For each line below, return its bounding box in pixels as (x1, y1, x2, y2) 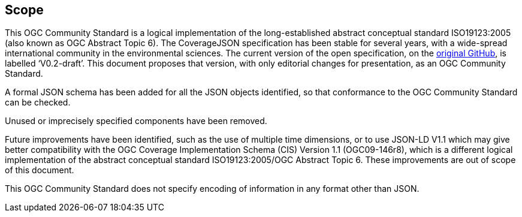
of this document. (5, 165, 74, 176)
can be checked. (5, 97, 71, 108)
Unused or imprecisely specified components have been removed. (5, 116, 267, 126)
